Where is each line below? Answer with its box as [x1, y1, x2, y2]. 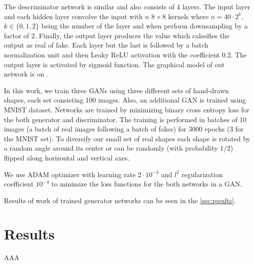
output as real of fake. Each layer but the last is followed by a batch [4, 40, 208, 50]
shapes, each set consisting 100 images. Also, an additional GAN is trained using [4, 95, 246, 105]
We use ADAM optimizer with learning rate [4, 169, 136, 179]
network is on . [4, 69, 48, 79]
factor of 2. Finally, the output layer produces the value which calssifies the [4, 30, 230, 40]
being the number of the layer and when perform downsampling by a [41, 21, 248, 31]
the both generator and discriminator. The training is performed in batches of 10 [4, 114, 247, 124]
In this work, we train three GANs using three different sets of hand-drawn [4, 85, 229, 95]
